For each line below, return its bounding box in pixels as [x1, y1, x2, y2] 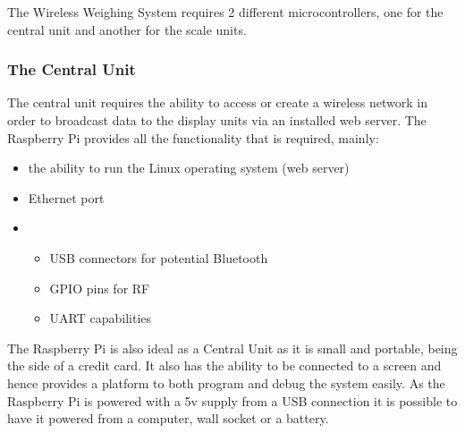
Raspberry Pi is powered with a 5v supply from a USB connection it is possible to [7, 391, 458, 410]
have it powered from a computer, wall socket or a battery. [7, 409, 329, 428]
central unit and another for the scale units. [7, 20, 247, 38]
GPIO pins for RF [49, 278, 150, 297]
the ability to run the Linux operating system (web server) [28, 158, 350, 177]
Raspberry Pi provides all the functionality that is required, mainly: [7, 128, 379, 147]
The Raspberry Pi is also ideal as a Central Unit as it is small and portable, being [7, 338, 458, 357]
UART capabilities [49, 309, 152, 327]
